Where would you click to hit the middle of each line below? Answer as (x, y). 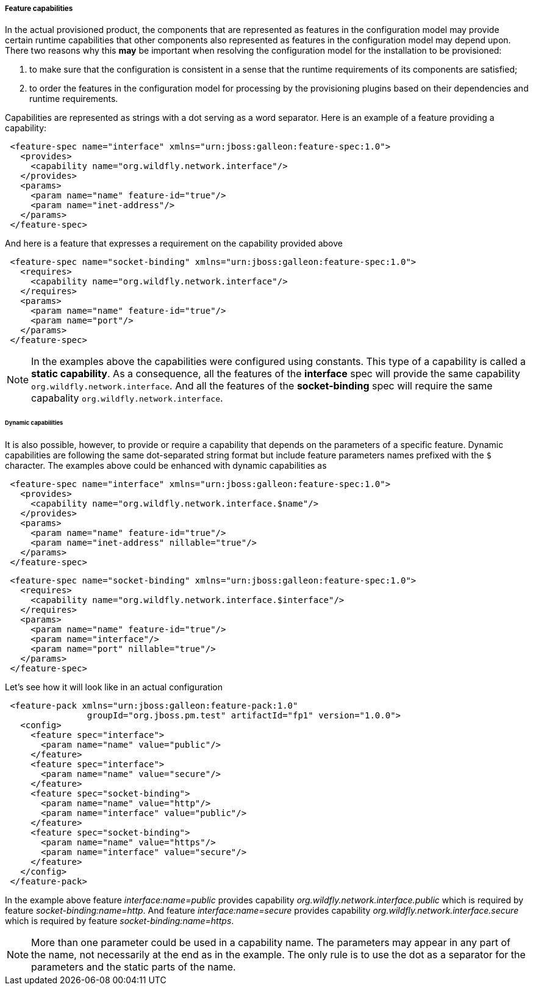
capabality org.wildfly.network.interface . (127, 398)
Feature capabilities (39, 9)
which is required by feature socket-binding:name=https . (120, 921)
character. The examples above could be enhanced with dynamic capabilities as (166, 466)
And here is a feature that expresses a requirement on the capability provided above (174, 244)
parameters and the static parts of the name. (134, 967)
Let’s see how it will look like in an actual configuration (114, 687)
